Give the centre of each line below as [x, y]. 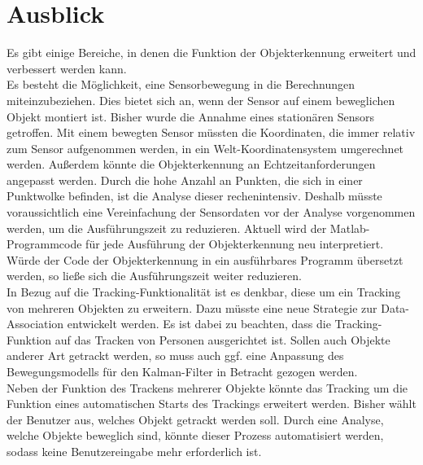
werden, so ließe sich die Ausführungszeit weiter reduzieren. [154, 276]
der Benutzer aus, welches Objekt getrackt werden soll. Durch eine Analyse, [195, 419]
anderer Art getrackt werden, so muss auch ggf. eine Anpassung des [175, 355]
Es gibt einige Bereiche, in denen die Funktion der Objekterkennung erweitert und [211, 53]
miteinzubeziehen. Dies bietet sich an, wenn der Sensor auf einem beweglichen [201, 100]
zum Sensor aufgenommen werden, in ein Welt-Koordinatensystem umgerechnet [205, 148]
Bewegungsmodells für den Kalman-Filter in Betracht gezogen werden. [182, 371]
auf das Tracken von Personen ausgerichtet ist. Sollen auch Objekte [222, 339]
